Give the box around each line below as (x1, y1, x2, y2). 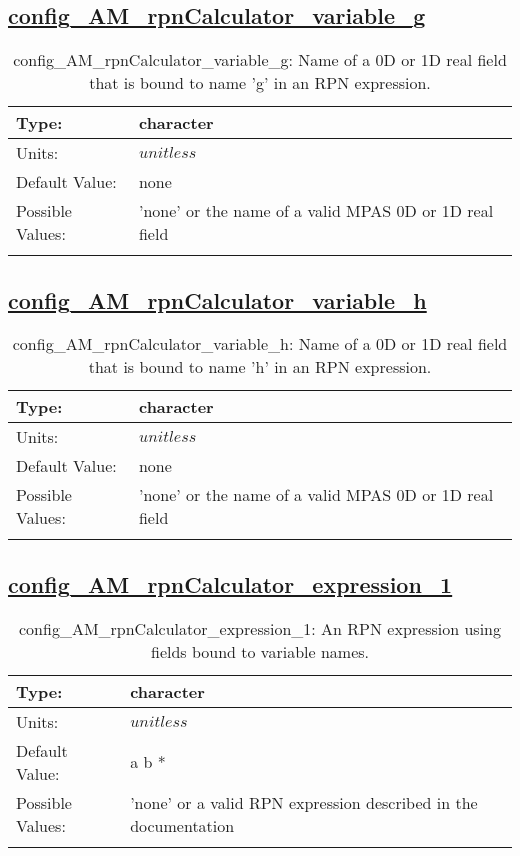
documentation (130, 813, 235, 837)
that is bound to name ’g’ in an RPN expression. (89, 71, 431, 95)
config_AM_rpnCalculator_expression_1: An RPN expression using (18, 616, 501, 640)
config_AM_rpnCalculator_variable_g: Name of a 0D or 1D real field (13, 48, 507, 72)
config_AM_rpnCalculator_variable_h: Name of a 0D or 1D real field (12, 332, 508, 356)
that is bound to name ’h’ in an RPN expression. (88, 355, 432, 379)
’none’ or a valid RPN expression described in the (130, 790, 478, 814)
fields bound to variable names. (150, 639, 370, 663)
